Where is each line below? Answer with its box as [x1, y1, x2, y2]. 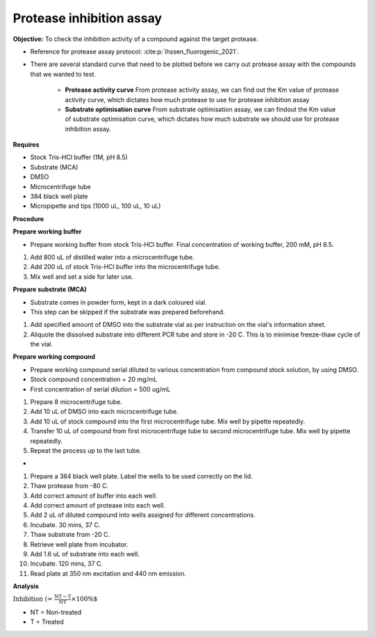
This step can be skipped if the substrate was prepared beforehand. [30, 307, 225, 316]
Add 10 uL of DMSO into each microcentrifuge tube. [30, 408, 178, 416]
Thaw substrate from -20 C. [30, 531, 110, 539]
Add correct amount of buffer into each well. [30, 491, 158, 500]
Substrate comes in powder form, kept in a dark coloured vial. [30, 298, 208, 306]
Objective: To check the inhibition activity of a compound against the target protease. [12, 35, 258, 43]
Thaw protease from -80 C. [30, 482, 109, 490]
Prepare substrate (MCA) [12, 285, 87, 293]
